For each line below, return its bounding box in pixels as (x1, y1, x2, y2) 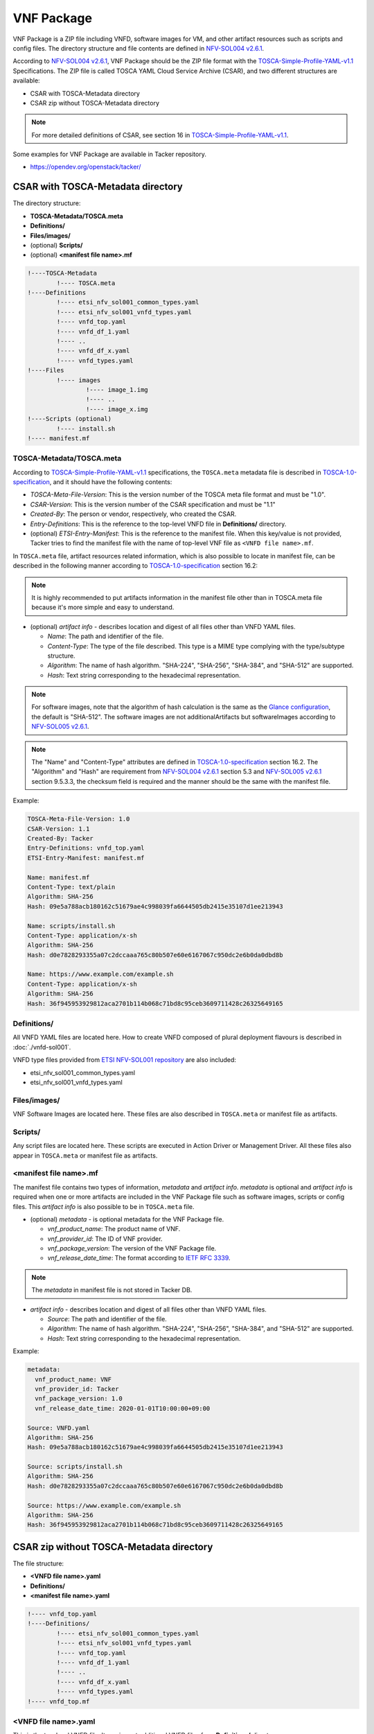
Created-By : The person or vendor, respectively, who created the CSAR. (30, 510, 237, 518)
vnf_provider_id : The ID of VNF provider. (47, 1235, 163, 1243)
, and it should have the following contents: (49, 478, 172, 486)
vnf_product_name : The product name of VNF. (47, 1225, 181, 1233)
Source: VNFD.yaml (27, 1424, 90, 1432)
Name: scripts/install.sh (27, 922, 116, 929)
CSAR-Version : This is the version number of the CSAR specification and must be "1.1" (30, 500, 276, 508)
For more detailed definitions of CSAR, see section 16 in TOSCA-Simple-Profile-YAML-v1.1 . (31, 130, 289, 139)
